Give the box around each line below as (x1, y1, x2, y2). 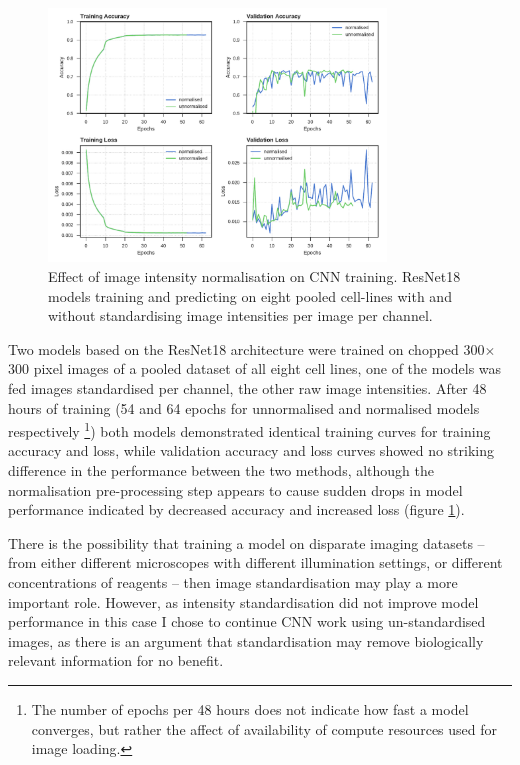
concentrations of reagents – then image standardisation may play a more (8, 571, 458, 592)
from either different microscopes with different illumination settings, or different (8, 552, 503, 573)
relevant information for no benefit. (8, 650, 224, 671)
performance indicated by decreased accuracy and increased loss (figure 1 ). (8, 499, 465, 520)
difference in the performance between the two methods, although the (8, 459, 435, 480)
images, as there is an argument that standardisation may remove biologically (8, 630, 484, 651)
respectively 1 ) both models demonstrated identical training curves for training (8, 418, 491, 441)
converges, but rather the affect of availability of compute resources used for (31, 718, 498, 739)
